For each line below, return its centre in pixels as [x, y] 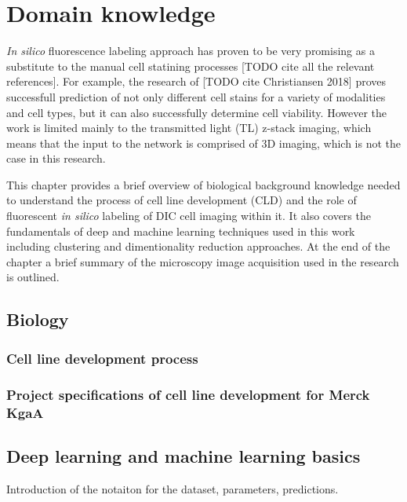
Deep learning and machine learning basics [184, 455]
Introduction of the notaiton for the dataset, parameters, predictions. [173, 488]
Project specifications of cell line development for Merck [188, 394]
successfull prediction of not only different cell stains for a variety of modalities [196, 96]
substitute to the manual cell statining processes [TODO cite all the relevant [191, 66]
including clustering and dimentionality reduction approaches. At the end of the [198, 246]
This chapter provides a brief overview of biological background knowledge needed [203, 184]
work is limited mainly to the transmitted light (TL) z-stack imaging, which [189, 128]
